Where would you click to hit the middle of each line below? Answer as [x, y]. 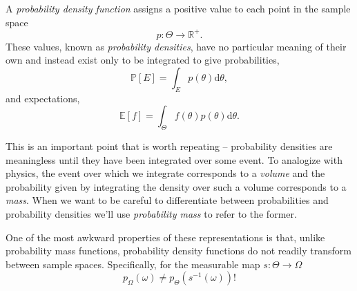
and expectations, [43, 98]
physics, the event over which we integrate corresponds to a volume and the [165, 173]
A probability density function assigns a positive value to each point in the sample [178, 8]
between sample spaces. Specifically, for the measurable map [133, 264]
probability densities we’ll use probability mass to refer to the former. [151, 214]
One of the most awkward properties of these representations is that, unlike [165, 237]
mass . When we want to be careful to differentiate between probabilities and [167, 200]
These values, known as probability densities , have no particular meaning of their [176, 46]
